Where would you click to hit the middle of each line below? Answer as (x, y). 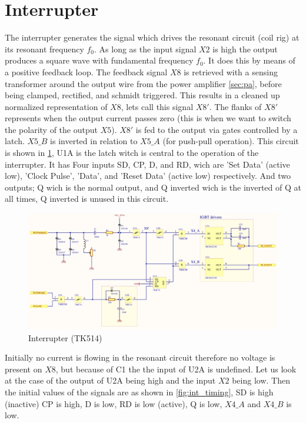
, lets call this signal (157, 106)
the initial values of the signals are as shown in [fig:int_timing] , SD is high (139, 392)
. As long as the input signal (145, 49)
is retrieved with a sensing (231, 71)
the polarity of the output (51, 129)
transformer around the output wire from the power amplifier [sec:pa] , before (143, 83)
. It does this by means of (249, 60)
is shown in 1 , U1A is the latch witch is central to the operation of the (132, 153)
